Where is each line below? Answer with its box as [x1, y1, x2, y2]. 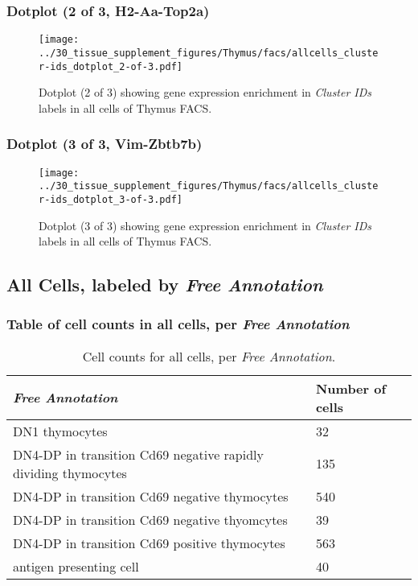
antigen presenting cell [13, 556, 139, 576]
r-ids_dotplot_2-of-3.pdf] [39, 60, 182, 72]
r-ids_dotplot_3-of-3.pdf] [39, 193, 182, 205]
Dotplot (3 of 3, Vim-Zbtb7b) [6, 134, 203, 154]
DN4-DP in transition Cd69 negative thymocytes [13, 486, 289, 506]
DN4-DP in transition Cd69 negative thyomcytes [13, 510, 288, 529]
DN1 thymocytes [13, 421, 108, 440]
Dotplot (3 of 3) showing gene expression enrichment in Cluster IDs [39, 217, 372, 233]
